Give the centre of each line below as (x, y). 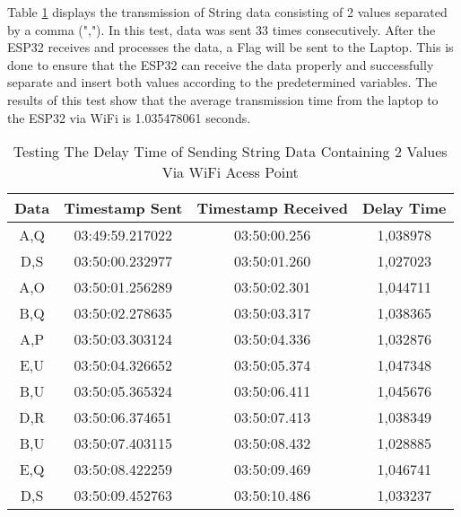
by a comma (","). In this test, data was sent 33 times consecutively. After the (222, 29)
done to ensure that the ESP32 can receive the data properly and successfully (221, 64)
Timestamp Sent (123, 208)
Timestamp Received (272, 208)
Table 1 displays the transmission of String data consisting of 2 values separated (227, 12)
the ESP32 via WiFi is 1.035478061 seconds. (129, 117)
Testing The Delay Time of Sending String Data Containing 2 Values (230, 152)
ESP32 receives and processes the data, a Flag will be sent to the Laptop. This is (230, 47)
